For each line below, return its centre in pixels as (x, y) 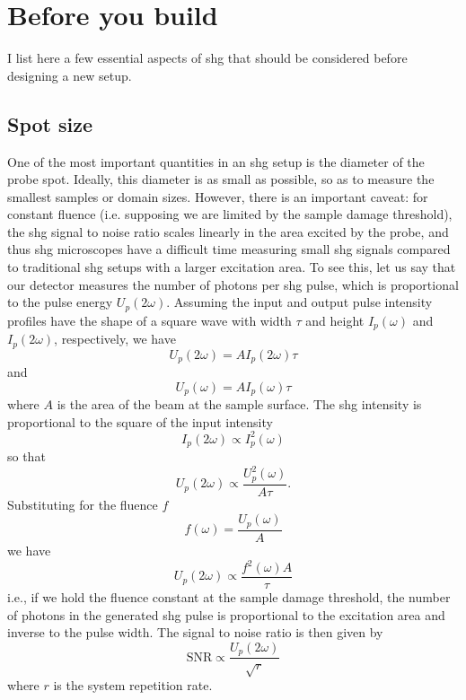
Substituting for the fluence (83, 504)
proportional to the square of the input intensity (140, 421)
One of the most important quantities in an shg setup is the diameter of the (216, 161)
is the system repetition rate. (133, 685)
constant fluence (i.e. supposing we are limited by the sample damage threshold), (230, 214)
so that (26, 456)
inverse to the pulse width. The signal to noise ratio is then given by (195, 632)
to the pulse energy (60, 302)
